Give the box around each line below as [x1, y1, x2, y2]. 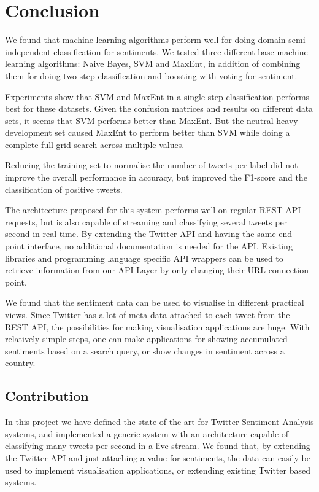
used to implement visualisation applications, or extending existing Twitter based [5, 463, 310, 476]
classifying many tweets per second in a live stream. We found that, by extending [5, 439, 310, 452]
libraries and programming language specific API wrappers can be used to [5, 251, 283, 264]
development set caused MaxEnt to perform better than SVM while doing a [5, 126, 290, 139]
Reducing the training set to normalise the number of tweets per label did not [5, 158, 298, 171]
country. [5, 356, 36, 369]
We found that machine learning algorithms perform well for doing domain [5, 33, 286, 46]
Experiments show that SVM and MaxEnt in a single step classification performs [5, 90, 310, 103]
